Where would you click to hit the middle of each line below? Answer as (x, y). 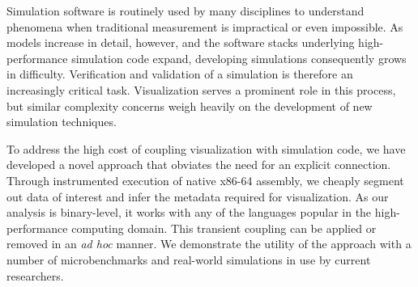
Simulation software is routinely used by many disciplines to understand (186, 11)
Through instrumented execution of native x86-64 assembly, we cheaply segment (205, 180)
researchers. (35, 275)
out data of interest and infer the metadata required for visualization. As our (198, 196)
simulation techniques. (62, 122)
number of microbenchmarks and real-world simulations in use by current (189, 259)
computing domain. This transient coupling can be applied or (224, 228)
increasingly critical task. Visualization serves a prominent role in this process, (201, 89)
